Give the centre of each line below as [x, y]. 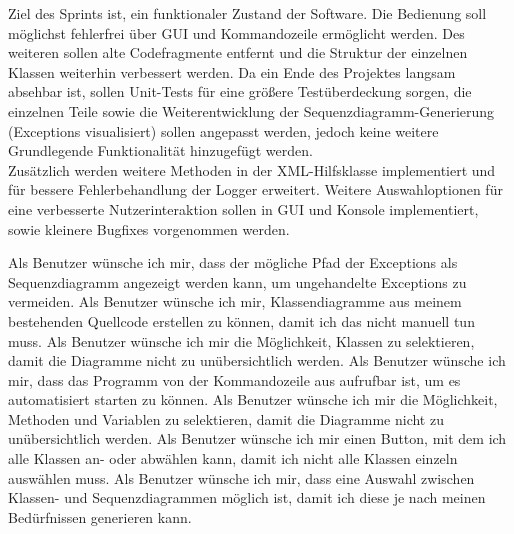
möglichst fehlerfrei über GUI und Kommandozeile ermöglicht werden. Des [236, 32]
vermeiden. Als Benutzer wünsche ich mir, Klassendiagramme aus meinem [235, 301]
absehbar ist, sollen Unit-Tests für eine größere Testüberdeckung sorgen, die [240, 91]
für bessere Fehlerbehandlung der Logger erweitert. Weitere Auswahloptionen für [255, 189]
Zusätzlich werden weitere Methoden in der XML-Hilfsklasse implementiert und [252, 169]
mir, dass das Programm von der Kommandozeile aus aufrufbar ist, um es [234, 379]
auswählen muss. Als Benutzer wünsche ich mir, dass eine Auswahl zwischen [241, 477]
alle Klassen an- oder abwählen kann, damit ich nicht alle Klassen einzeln [233, 458]
